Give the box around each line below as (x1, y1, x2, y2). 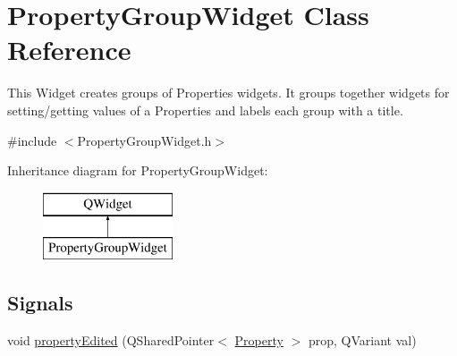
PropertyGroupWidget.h (77, 131, 212, 149)
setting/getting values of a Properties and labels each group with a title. (7, 100, 403, 119)
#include (7, 131, 57, 149)
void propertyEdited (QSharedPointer (7, 331, 215, 350)
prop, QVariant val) (308, 331, 417, 350)
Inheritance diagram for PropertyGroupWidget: (7, 161, 268, 180)
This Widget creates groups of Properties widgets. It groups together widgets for (7, 83, 450, 102)
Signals (7, 289, 73, 317)
